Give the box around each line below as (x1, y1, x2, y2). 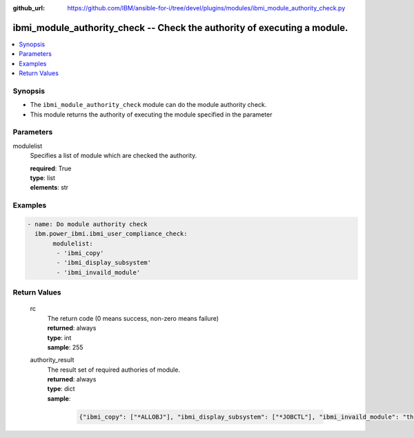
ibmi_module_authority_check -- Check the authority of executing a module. (12, 21, 348, 34)
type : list (30, 173, 55, 182)
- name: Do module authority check (27, 220, 148, 228)
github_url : (12, 4, 45, 12)
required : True (30, 164, 72, 172)
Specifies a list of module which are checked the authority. (30, 152, 197, 160)
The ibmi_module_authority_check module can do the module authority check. (30, 101, 267, 109)
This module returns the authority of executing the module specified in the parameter (30, 110, 273, 119)
